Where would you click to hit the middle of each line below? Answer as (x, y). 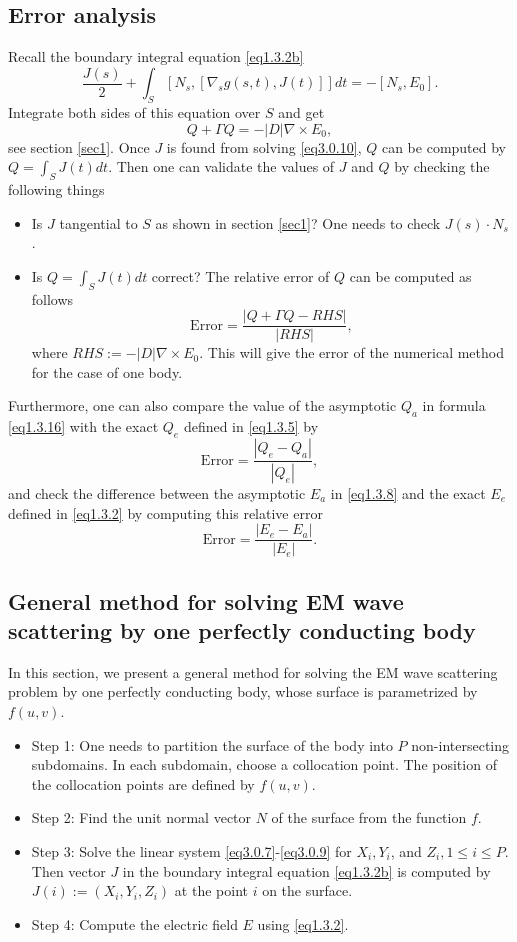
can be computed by (443, 146)
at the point (211, 890)
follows (52, 298)
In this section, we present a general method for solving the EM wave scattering (253, 671)
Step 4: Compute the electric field (134, 923)
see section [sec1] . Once (79, 146)
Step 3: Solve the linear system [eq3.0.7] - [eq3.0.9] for (191, 850)
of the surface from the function (369, 817)
